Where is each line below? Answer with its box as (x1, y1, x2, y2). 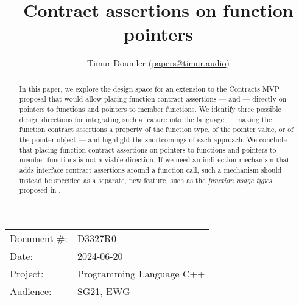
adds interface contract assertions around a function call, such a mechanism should (19, 164, 282, 175)
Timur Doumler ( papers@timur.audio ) (87, 57, 230, 69)
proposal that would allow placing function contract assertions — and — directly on (19, 94, 287, 104)
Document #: (10, 231, 68, 245)
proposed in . (19, 185, 61, 195)
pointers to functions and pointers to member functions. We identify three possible (19, 104, 281, 114)
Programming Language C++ (77, 266, 205, 280)
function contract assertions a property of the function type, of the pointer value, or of (19, 124, 294, 134)
